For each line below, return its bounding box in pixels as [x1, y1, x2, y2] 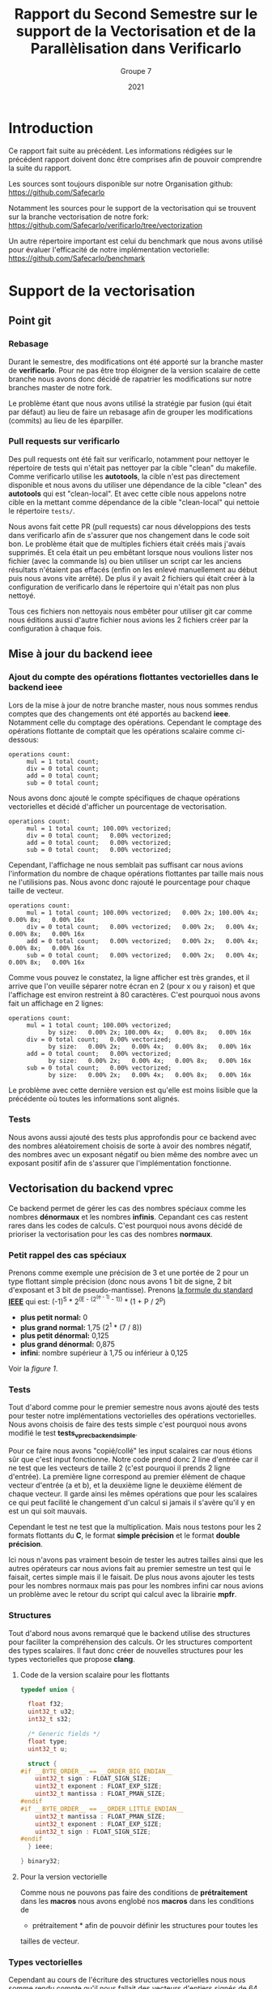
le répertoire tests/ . [8, 506, 75, 515]
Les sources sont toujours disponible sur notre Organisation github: [8, 179, 233, 188]
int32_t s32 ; [28, 1716, 72, 1724]
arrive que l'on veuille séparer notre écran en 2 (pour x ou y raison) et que [8, 981, 256, 991]
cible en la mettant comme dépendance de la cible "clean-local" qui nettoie [8, 497, 260, 507]
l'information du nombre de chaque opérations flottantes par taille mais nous [8, 868, 265, 878]
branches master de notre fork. [8, 382, 113, 392]
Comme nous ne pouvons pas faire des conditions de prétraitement [19, 1888, 249, 1897]
